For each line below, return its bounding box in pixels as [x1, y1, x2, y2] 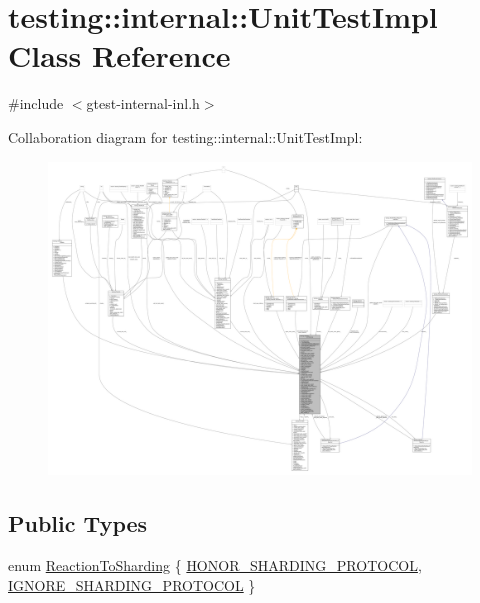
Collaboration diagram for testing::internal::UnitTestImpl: [8, 126, 363, 147]
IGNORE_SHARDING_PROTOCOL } [8, 574, 256, 595]
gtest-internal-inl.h [86, 93, 200, 114]
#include [8, 93, 64, 114]
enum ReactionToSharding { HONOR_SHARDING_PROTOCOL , [8, 555, 422, 576]
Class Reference [8, 35, 231, 76]
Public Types [8, 508, 148, 539]
